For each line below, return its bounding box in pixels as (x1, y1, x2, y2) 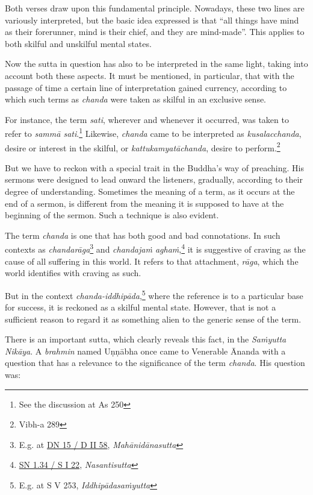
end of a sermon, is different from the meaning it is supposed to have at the (5, 197, 284, 209)
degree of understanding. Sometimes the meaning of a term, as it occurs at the (5, 185, 295, 198)
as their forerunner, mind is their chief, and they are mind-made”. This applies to (5, 25, 305, 38)
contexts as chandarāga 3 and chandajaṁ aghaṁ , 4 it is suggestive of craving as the (5, 241, 306, 256)
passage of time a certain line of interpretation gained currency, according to (5, 81, 287, 93)
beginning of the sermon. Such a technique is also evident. (5, 209, 219, 221)
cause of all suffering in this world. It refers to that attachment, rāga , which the (5, 254, 299, 267)
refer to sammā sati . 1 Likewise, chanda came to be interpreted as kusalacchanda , (5, 125, 302, 139)
